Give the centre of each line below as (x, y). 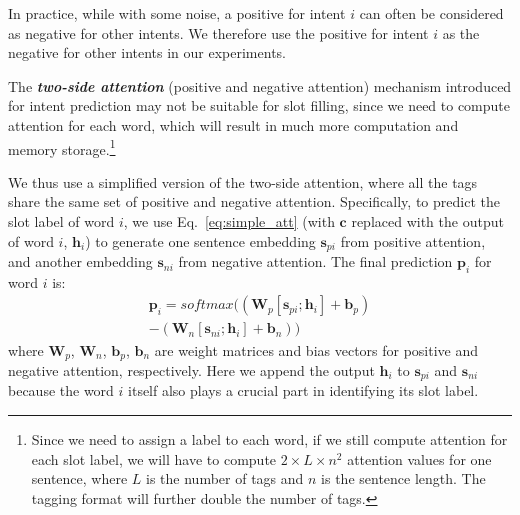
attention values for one (419, 458)
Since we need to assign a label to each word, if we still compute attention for (269, 439)
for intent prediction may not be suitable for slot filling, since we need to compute (259, 105)
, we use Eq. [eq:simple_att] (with (229, 221)
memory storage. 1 (62, 147)
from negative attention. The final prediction (315, 261)
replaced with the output (427, 221)
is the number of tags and (225, 478)
